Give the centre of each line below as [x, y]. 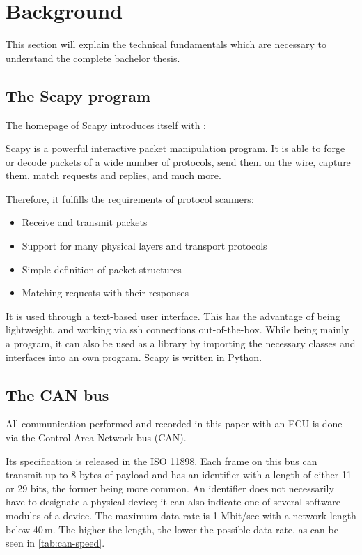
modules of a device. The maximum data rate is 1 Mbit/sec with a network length [181, 515]
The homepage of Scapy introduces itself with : [106, 124]
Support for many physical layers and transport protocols [144, 246]
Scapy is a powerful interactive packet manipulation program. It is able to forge [175, 148]
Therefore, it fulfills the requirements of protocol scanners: [130, 198]
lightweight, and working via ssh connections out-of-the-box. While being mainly [178, 329]
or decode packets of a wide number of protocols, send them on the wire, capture [178, 161]
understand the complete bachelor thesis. [93, 58]
